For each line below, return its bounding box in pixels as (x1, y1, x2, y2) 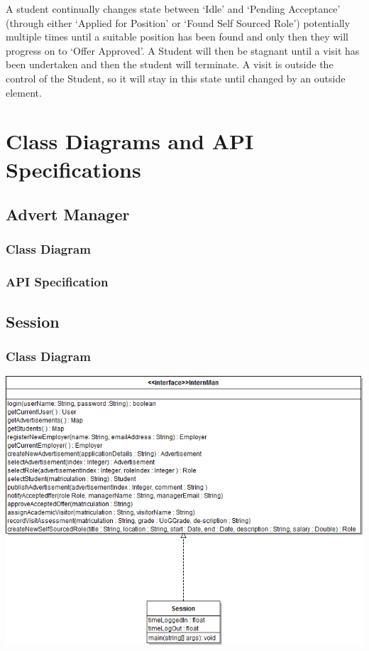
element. (6, 85, 42, 99)
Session (6, 310, 60, 332)
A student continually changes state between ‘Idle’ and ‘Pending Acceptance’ (6, 1, 341, 16)
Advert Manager (6, 203, 130, 225)
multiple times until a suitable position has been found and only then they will (6, 29, 348, 44)
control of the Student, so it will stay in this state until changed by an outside (6, 70, 346, 85)
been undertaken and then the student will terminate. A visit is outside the (6, 57, 334, 72)
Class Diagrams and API (6, 127, 254, 156)
